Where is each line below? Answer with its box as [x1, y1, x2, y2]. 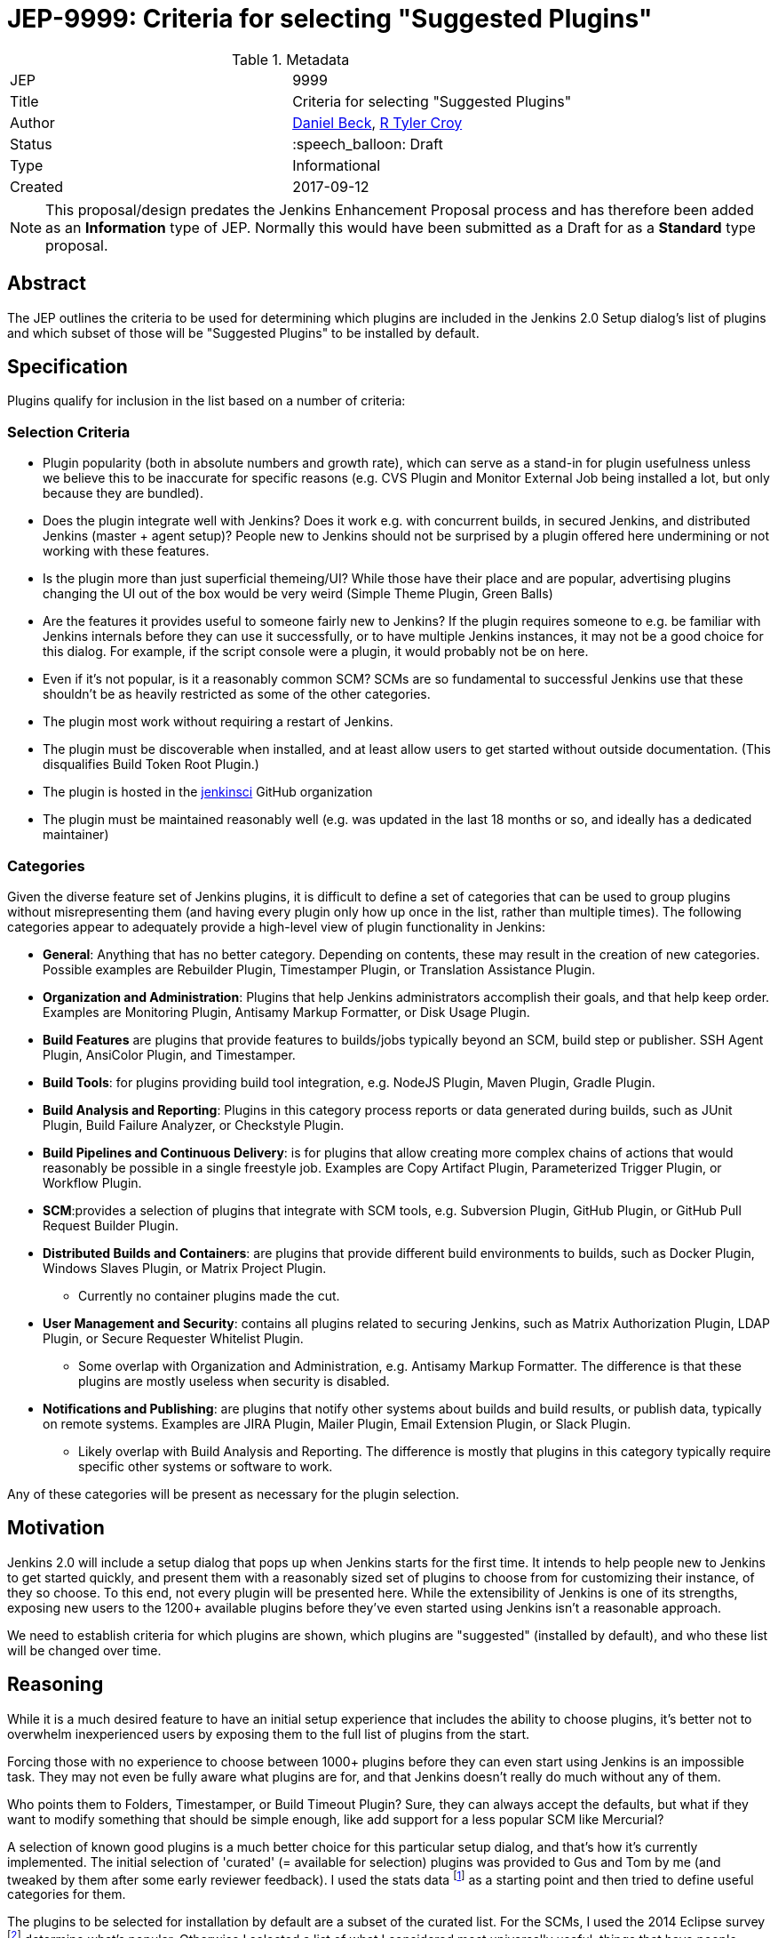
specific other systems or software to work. [78, 1458, 333, 1474]
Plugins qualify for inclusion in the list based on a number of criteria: [7, 393, 406, 409]
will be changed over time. [7, 1642, 162, 1658]
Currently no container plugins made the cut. [78, 1287, 340, 1303]
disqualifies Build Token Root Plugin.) [43, 757, 259, 773]
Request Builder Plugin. [43, 1217, 179, 1233]
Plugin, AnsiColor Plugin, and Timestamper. [43, 1046, 296, 1062]
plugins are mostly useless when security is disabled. [78, 1373, 390, 1389]
